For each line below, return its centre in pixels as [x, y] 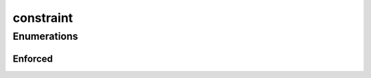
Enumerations [45, 36]
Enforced [33, 58]
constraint [43, 18]
